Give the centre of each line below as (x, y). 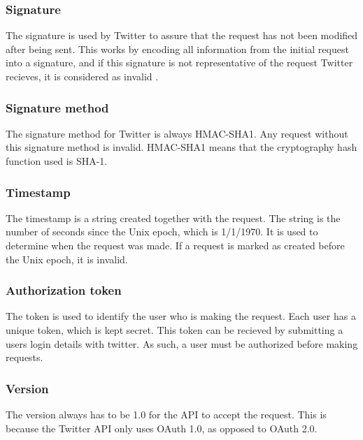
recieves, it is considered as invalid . (82, 76)
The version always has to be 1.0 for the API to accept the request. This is (166, 414)
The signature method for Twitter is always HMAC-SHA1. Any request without (177, 133)
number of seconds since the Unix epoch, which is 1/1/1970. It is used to (162, 232)
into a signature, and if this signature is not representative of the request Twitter (179, 63)
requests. (24, 357)
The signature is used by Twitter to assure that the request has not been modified (182, 35)
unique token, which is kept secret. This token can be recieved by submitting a (175, 330)
